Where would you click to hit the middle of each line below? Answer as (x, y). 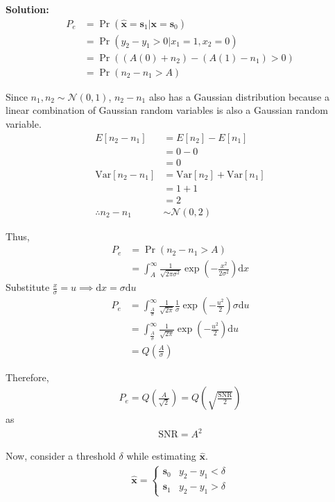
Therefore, (27, 377)
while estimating (161, 456)
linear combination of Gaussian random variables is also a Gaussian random (167, 110)
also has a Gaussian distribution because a (239, 96)
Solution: (27, 9)
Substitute (28, 287)
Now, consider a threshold (61, 456)
